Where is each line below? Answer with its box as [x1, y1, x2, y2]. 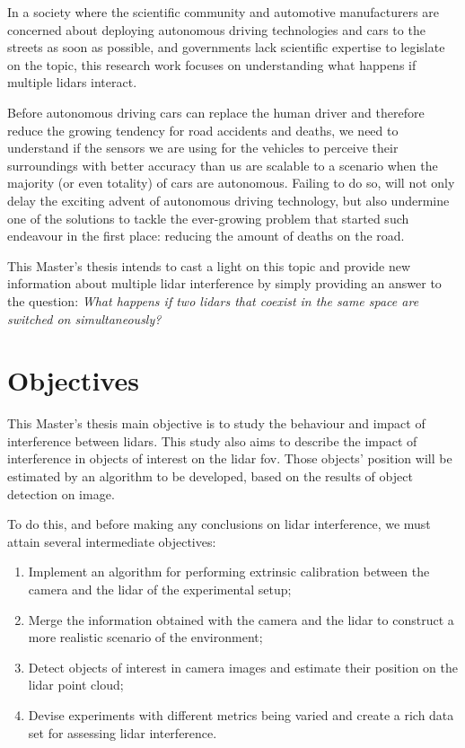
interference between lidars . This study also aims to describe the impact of [7, 431, 417, 450]
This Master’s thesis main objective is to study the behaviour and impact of [7, 414, 426, 433]
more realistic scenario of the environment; [28, 628, 263, 647]
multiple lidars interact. [7, 73, 137, 92]
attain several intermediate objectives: [7, 532, 216, 550]
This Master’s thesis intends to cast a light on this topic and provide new [7, 256, 411, 275]
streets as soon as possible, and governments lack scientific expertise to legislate [7, 38, 445, 57]
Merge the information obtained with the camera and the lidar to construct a [28, 610, 454, 629]
